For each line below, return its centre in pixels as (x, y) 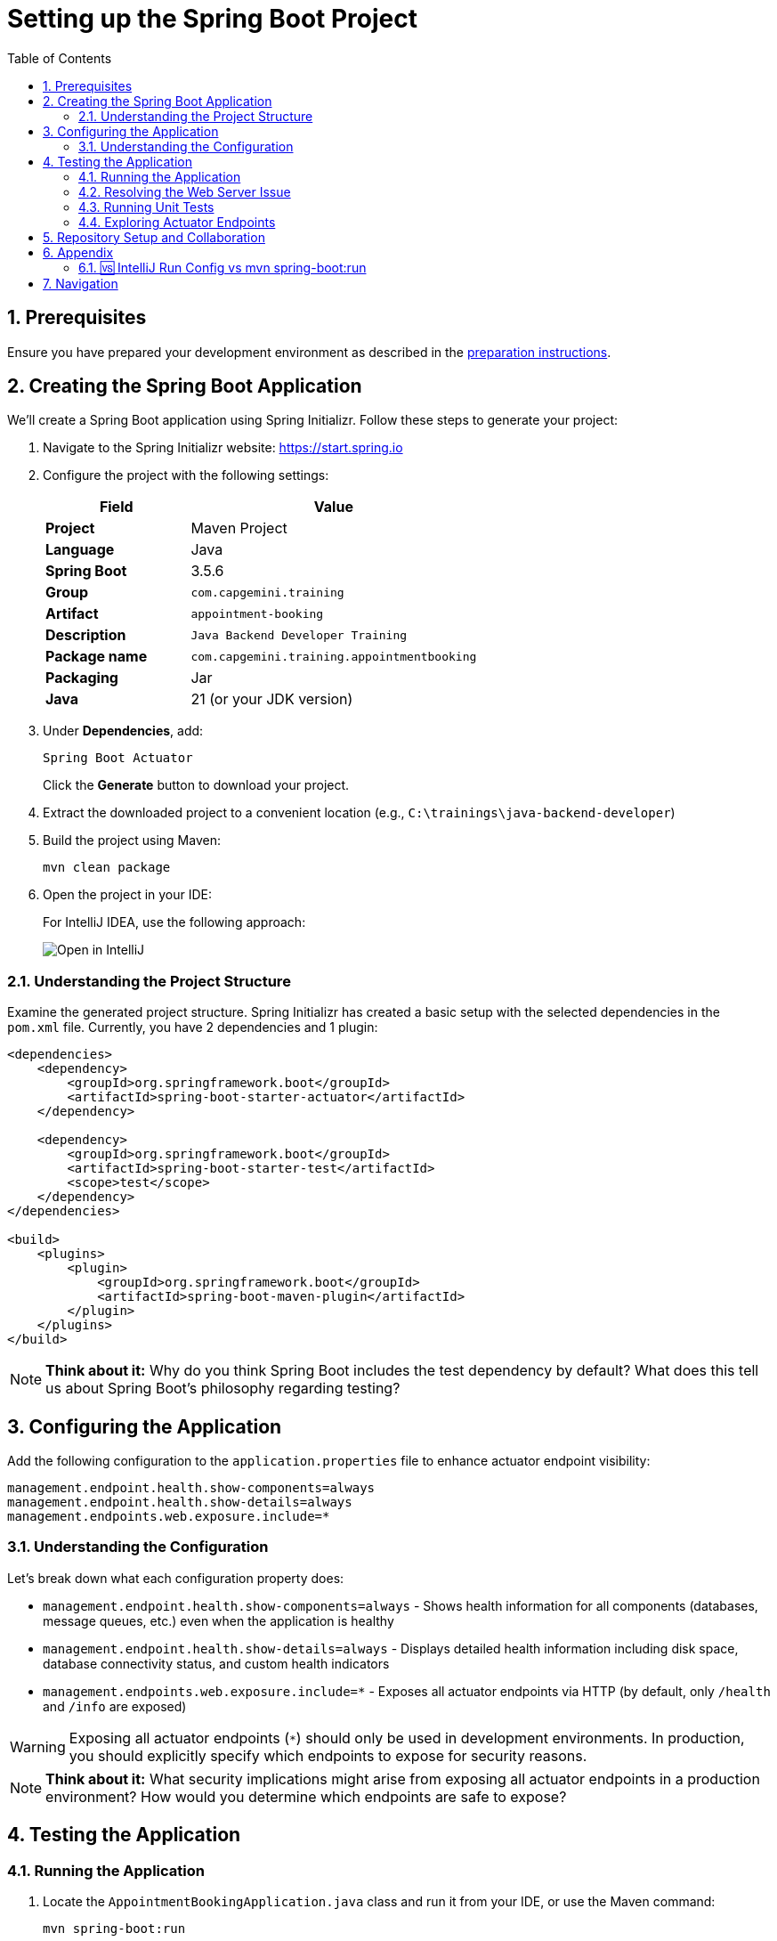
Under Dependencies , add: (123, 731)
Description (86, 635)
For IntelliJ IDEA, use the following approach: (174, 922)
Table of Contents (60, 58)
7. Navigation (81, 283)
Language (80, 550)
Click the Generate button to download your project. (196, 785)
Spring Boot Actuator (118, 758)
